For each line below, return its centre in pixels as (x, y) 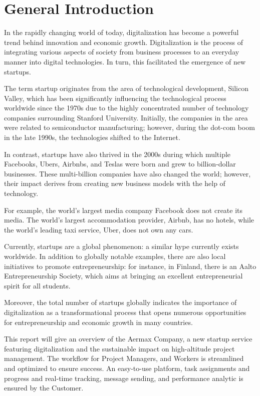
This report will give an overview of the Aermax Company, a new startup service (128, 339)
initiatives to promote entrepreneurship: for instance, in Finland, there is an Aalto (130, 266)
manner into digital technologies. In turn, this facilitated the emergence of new (125, 61)
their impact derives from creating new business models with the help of (115, 183)
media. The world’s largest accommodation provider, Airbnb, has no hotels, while (129, 220)
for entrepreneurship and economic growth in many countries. (98, 322)
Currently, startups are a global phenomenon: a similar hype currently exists (121, 246)
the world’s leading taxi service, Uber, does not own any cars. (99, 229)
